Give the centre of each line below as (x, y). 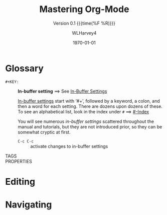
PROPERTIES (19, 161)
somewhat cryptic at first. (44, 132)
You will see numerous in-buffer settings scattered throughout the (86, 121)
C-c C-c (26, 141)
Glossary (25, 68)
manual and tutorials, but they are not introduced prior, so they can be (90, 126)
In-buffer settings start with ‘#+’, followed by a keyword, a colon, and (89, 101)
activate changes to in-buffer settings (69, 146)
